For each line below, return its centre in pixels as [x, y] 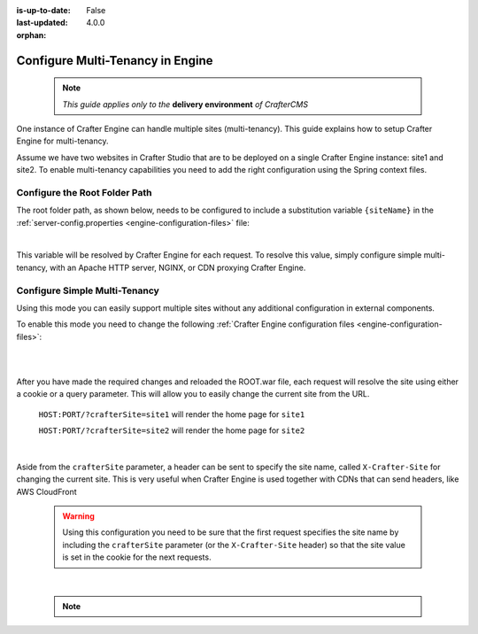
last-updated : [42, 23]
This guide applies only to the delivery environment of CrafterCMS [185, 104]
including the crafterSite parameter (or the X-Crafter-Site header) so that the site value [234, 545]
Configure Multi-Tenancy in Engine [115, 61]
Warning [78, 516]
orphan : [31, 35]
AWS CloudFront [46, 491]
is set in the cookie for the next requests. [137, 557]
